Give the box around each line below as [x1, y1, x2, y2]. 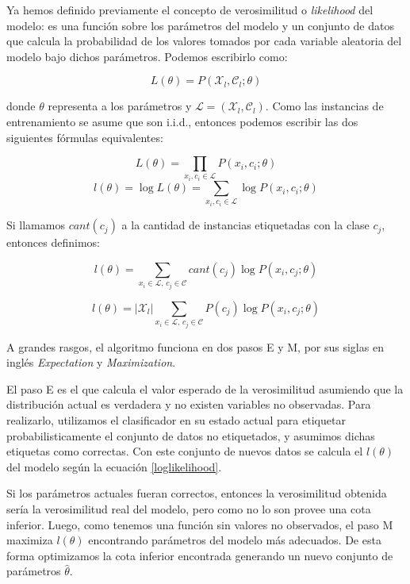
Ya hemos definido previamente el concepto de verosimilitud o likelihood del [6, 2, 374, 17]
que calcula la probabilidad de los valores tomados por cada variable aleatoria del [6, 33, 402, 49]
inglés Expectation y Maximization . [6, 354, 176, 371]
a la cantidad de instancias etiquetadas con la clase [121, 217, 370, 233]
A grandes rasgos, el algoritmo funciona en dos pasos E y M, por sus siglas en [6, 338, 384, 355]
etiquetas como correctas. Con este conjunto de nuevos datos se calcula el [6, 443, 363, 459]
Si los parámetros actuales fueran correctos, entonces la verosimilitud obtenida [6, 485, 387, 501]
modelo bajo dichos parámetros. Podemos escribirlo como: [6, 48, 288, 64]
